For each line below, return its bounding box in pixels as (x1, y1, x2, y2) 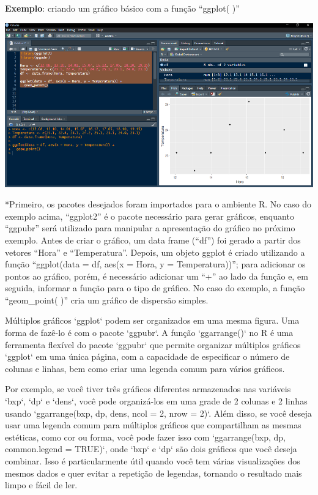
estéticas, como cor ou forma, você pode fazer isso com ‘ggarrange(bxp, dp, (5, 430, 286, 443)
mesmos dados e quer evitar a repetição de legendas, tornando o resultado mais (5, 466, 302, 479)
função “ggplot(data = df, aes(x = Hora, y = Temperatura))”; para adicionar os (5, 258, 306, 270)
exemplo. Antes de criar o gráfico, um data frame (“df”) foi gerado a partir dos (5, 233, 301, 246)
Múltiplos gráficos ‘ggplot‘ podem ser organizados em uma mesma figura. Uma (5, 314, 300, 327)
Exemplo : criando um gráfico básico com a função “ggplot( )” (5, 2, 240, 14)
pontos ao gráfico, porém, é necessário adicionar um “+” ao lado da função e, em (5, 269, 308, 282)
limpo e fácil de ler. (5, 478, 78, 491)
